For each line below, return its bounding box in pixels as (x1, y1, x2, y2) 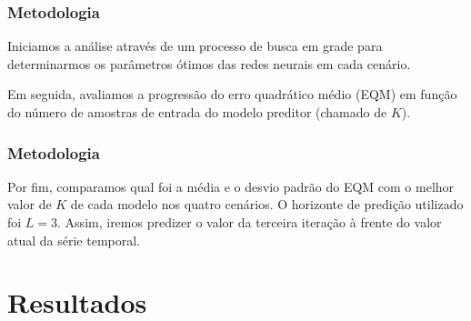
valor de (7, 195, 52, 214)
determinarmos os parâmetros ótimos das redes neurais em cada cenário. (7, 54, 411, 73)
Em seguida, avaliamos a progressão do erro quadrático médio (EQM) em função (7, 85, 457, 104)
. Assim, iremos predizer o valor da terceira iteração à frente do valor (57, 213, 442, 231)
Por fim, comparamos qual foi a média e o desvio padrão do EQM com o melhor (7, 176, 455, 196)
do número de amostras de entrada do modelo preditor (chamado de (7, 103, 387, 121)
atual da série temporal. (7, 230, 140, 249)
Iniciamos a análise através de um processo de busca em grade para (7, 36, 383, 55)
